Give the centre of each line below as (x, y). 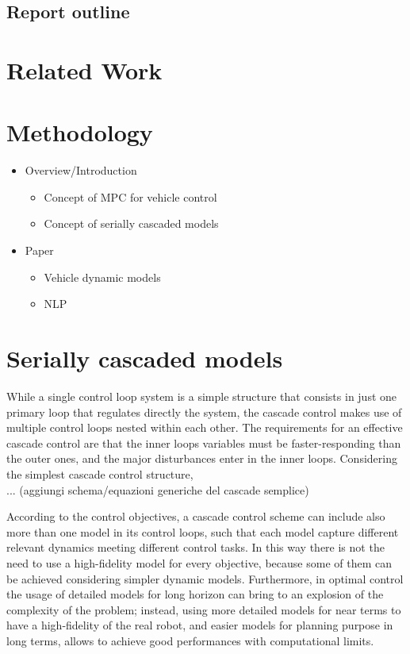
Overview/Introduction (81, 170)
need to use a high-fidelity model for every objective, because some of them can (199, 562)
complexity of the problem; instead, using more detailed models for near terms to (204, 609)
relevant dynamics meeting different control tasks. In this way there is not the (195, 547)
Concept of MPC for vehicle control (130, 196)
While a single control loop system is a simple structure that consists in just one (202, 396)
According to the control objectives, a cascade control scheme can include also (196, 516)
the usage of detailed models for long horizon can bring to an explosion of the (195, 594)
